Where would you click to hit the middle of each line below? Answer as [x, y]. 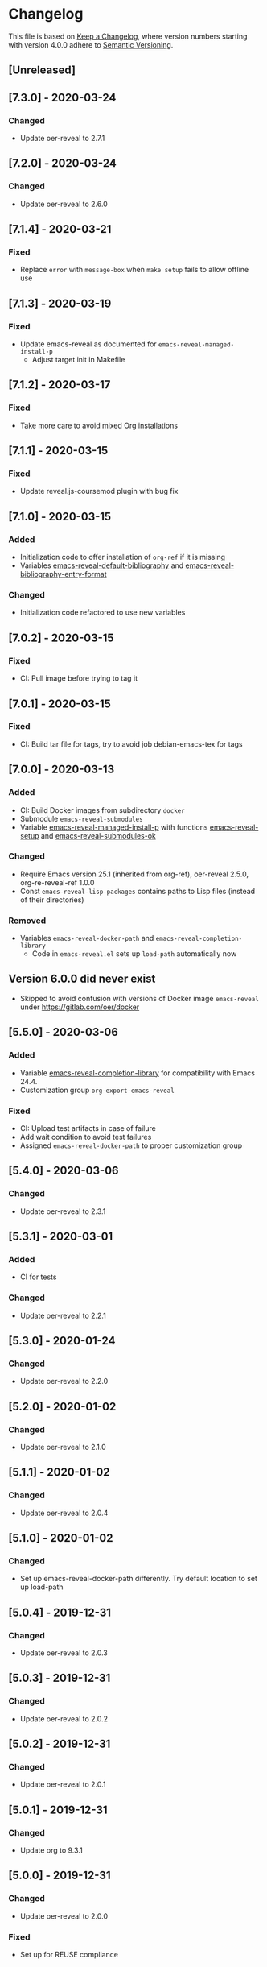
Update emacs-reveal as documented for [88, 344]
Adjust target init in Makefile [78, 360]
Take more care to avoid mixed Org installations [99, 425]
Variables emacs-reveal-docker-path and [87, 938]
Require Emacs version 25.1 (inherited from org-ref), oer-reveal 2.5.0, [134, 874]
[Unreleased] [42, 70]
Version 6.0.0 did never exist [82, 979]
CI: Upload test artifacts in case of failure [88, 1128]
